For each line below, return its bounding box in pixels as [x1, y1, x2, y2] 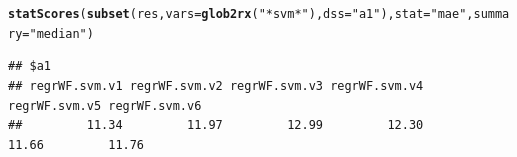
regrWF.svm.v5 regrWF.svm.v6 [8, 98, 202, 113]
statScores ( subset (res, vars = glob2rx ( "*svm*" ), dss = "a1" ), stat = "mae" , [8, 7, 474, 21]
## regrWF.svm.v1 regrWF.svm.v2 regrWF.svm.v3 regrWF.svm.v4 [8, 78, 424, 93]
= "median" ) [22, 26, 94, 41]
